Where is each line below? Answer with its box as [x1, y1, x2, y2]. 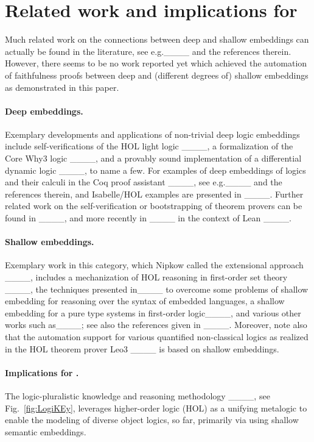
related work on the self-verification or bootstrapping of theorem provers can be [5, 199, 302, 212]
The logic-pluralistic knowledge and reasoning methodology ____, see [5, 389, 270, 402]
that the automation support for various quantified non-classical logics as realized [5, 330, 309, 343]
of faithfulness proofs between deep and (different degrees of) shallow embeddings [5, 68, 309, 81]
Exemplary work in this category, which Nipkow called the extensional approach [5, 258, 304, 271]
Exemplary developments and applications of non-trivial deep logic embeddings [5, 127, 300, 140]
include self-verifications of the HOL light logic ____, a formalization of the [5, 140, 293, 152]
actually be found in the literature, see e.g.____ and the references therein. [5, 45, 291, 57]
